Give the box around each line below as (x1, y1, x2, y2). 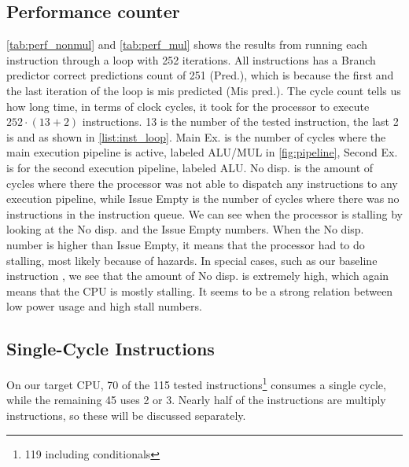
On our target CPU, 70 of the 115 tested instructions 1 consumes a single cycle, (6, 374, 386, 392)
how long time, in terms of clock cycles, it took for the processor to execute (6, 97, 370, 114)
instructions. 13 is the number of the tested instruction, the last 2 (82, 113, 399, 130)
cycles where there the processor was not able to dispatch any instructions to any (6, 175, 398, 191)
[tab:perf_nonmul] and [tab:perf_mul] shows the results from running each (6, 36, 368, 53)
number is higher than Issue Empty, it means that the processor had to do (6, 236, 365, 252)
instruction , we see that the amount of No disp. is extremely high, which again (6, 267, 389, 284)
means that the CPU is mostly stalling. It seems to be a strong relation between (6, 282, 393, 299)
